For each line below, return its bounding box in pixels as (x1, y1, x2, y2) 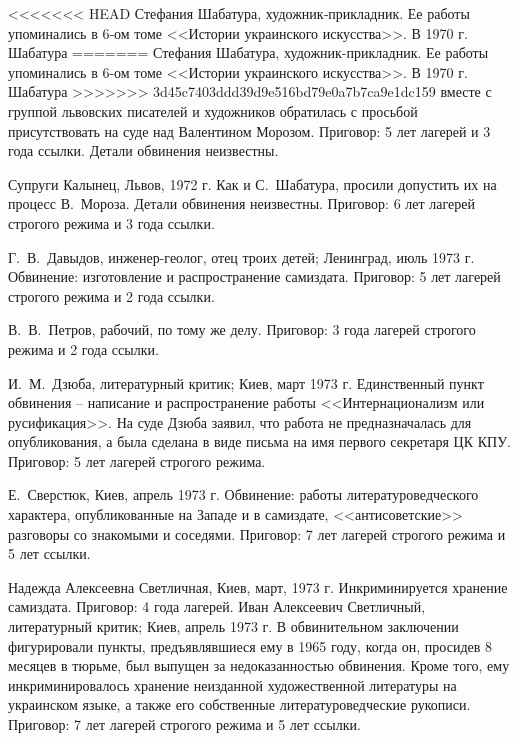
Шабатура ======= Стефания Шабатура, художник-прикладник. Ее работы (8, 42, 489, 63)
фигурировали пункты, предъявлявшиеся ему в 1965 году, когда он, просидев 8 (8, 635, 492, 656)
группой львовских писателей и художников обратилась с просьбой (8, 100, 418, 121)
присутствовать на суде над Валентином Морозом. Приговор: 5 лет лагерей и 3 (8, 120, 491, 141)
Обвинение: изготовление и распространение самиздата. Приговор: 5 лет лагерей (8, 266, 501, 287)
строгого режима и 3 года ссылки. (8, 212, 215, 233)
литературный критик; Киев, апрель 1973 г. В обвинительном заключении (8, 616, 459, 637)
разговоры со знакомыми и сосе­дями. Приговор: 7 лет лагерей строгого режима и (8, 523, 506, 544)
